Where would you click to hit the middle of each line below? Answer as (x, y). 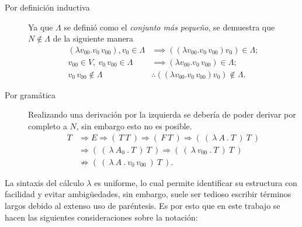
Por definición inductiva (47, 7)
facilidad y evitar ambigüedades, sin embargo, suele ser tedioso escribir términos (148, 194)
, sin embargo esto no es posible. (134, 126)
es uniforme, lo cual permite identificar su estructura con (196, 182)
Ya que (41, 27)
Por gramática (30, 94)
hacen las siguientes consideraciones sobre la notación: (101, 217)
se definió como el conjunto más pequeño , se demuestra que (169, 27)
